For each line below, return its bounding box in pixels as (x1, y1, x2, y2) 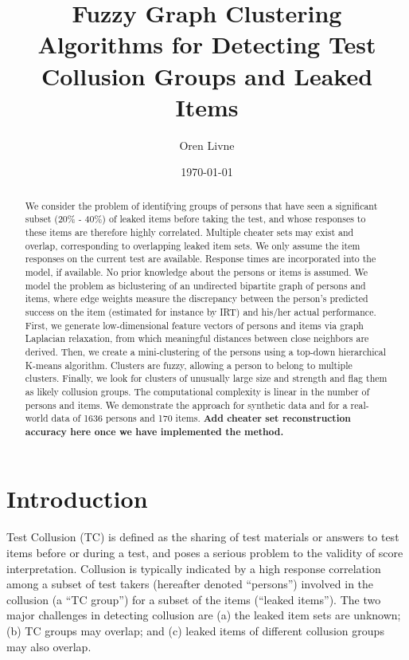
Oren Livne (179, 136, 235, 153)
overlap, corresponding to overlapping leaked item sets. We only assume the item (25, 238, 360, 252)
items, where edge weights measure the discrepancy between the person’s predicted (25, 292, 368, 305)
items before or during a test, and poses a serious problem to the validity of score (6, 544, 403, 561)
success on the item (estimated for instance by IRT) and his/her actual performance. (25, 304, 376, 318)
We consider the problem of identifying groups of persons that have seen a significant (25, 198, 378, 212)
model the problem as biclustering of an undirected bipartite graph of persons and (25, 278, 366, 292)
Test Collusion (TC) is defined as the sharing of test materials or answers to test (6, 528, 399, 545)
